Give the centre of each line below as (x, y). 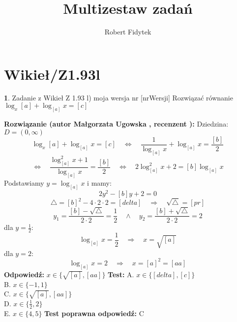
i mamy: (99, 182)
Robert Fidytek (128, 32)
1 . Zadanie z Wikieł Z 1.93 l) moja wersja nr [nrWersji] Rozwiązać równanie (118, 97)
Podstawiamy (24, 182)
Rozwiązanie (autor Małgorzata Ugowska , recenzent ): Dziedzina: (116, 124)
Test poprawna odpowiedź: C (94, 313)
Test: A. (121, 274)
